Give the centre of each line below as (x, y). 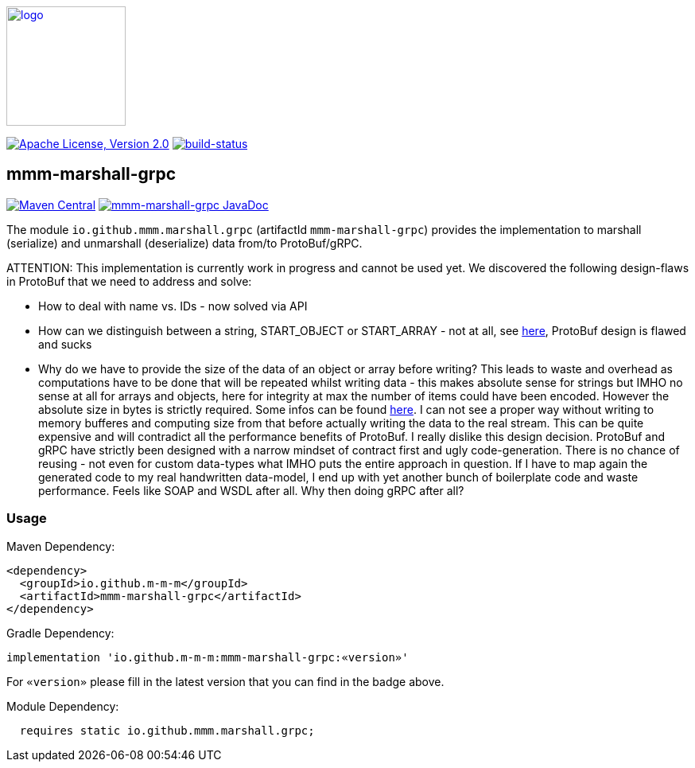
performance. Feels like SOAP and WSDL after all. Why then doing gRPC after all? (251, 490)
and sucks (65, 344)
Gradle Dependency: (60, 633)
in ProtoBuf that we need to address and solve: (129, 281)
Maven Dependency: (61, 546)
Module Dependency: (63, 706)
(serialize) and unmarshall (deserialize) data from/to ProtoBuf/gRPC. (184, 243)
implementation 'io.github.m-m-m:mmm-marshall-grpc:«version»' (208, 657)
